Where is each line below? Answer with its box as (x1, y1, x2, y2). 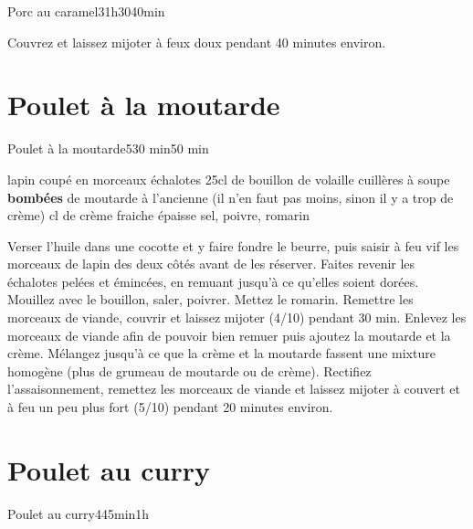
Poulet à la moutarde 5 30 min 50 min (7, 139, 209, 158)
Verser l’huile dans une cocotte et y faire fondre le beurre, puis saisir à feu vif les (7, 236, 459, 255)
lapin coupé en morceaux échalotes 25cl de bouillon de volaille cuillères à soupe (7, 169, 450, 188)
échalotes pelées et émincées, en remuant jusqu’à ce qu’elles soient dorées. (7, 271, 419, 291)
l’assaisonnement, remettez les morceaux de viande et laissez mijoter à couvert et (7, 379, 460, 398)
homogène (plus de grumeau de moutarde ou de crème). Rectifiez (7, 361, 372, 380)
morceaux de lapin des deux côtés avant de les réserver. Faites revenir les (7, 254, 415, 273)
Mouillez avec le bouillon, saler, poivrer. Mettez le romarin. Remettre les (7, 290, 414, 309)
